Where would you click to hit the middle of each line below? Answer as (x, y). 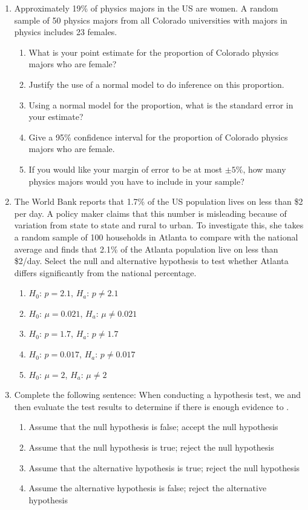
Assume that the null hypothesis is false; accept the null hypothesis (153, 427)
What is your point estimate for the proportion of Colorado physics (154, 52)
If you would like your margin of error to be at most (126, 169)
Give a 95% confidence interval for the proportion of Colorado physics (158, 137)
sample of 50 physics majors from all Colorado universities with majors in (151, 20)
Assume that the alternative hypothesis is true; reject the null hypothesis (164, 467)
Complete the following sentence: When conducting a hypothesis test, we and (157, 395)
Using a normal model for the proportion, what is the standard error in (161, 104)
